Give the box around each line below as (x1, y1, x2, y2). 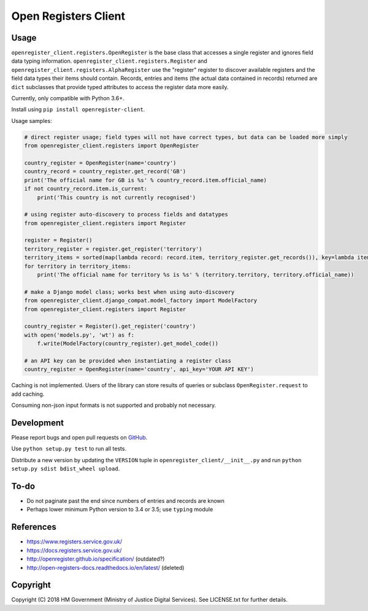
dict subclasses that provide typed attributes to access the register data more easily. (11, 83, 229, 90)
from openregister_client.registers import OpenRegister (24, 142, 199, 149)
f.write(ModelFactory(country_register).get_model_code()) (37, 340, 219, 347)
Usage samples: (11, 117, 52, 124)
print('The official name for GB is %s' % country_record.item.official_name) (24, 176, 267, 184)
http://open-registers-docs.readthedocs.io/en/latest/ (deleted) (26, 564, 185, 571)
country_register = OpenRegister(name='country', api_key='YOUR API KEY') (24, 366, 255, 373)
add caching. (11, 390, 45, 398)
